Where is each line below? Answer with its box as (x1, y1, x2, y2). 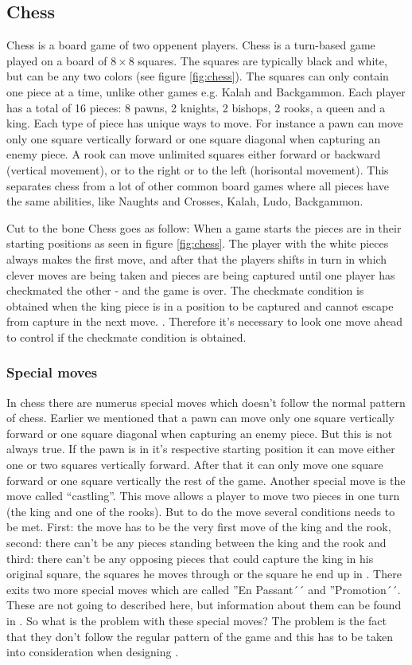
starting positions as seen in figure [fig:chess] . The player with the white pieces (6, 235, 389, 252)
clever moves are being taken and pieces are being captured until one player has (6, 266, 395, 283)
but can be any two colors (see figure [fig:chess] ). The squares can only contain (6, 68, 389, 84)
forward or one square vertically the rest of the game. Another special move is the (6, 471, 406, 488)
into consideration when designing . (6, 643, 179, 660)
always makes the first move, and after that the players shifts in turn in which (6, 250, 387, 267)
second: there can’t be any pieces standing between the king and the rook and (6, 534, 387, 551)
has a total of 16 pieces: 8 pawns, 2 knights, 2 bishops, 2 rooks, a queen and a (6, 99, 386, 115)
